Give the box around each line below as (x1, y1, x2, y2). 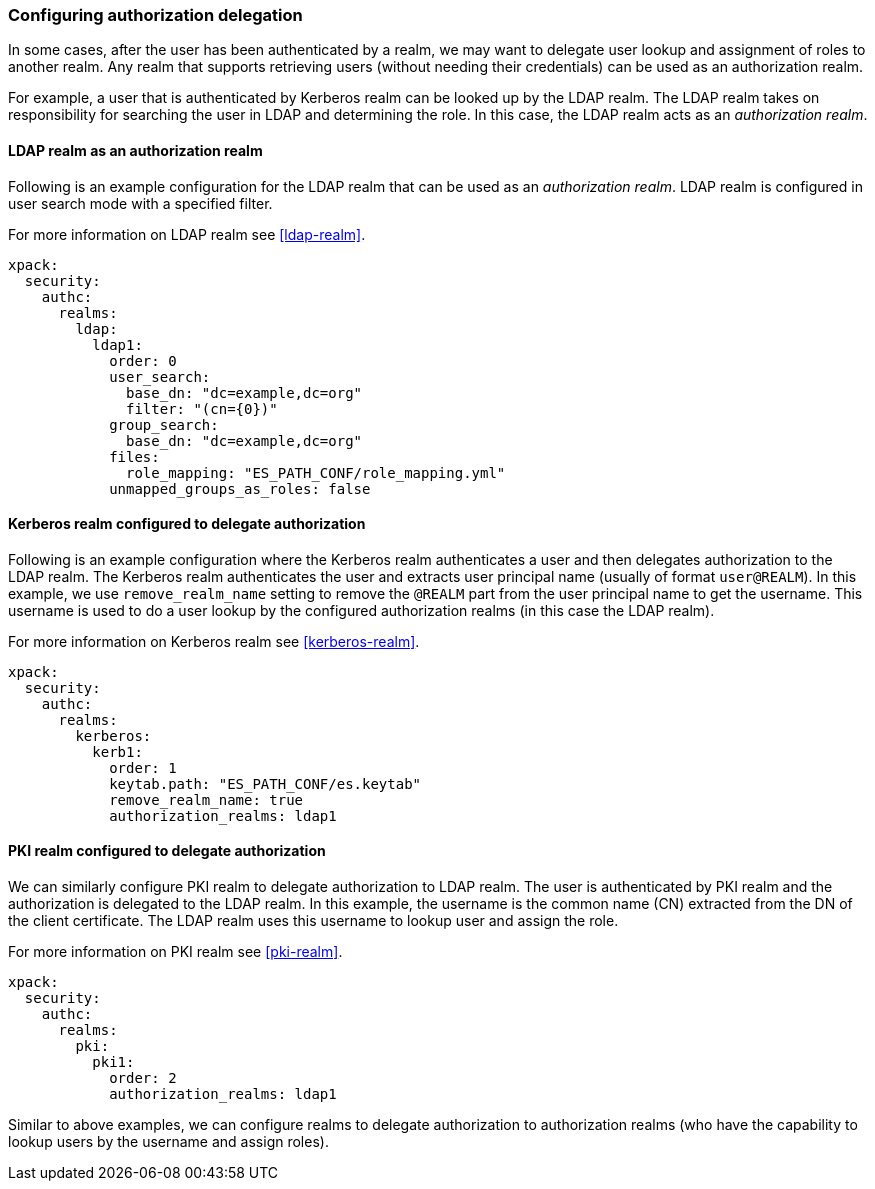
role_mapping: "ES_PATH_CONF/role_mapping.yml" (126, 464, 506, 481)
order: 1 (109, 759, 177, 776)
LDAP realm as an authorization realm (8, 141, 263, 159)
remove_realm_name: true (109, 791, 304, 808)
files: (109, 448, 160, 465)
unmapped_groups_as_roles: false (109, 480, 371, 497)
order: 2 (109, 1070, 177, 1087)
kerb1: (92, 743, 143, 760)
